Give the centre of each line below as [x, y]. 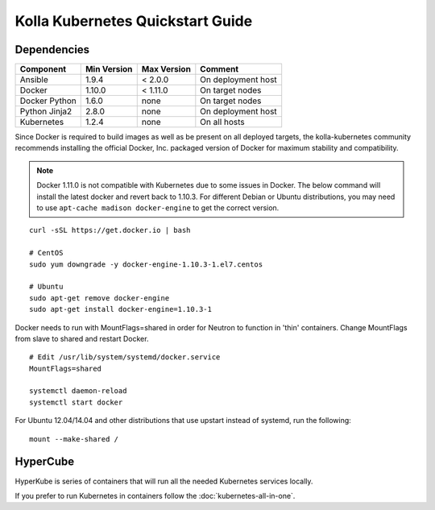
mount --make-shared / [74, 439]
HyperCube [45, 462]
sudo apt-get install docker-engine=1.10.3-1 [121, 309]
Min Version [109, 69]
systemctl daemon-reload [78, 391]
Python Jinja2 [46, 111]
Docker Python [48, 101]
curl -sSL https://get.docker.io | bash [110, 230]
